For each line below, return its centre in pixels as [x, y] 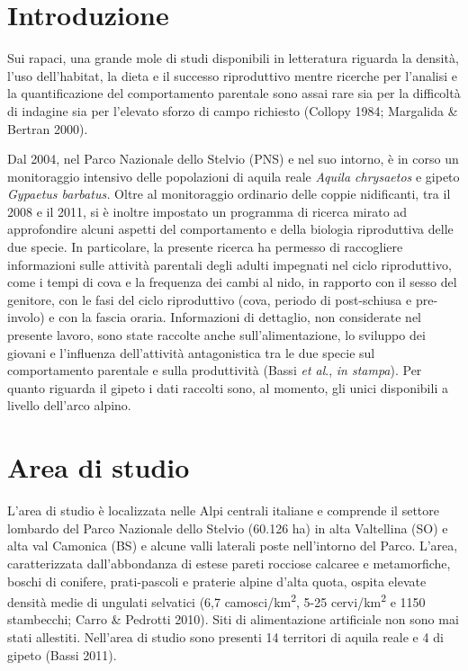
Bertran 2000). [48, 128]
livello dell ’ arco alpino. [69, 405]
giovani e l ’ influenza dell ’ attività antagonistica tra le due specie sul [191, 352]
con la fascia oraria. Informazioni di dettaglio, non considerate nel [240, 317]
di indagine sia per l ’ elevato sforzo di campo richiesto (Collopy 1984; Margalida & [233, 110]
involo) [26, 317]
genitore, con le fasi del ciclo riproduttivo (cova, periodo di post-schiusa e [210, 299]
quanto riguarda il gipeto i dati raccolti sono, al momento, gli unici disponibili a [228, 387]
